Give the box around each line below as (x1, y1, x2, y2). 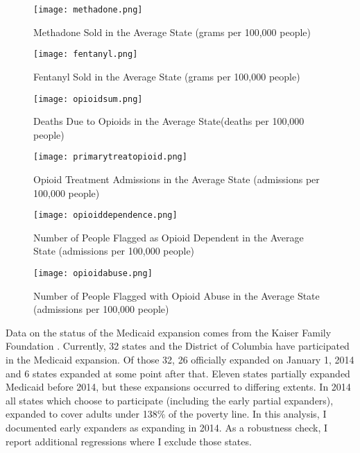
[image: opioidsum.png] (33, 94, 143, 104)
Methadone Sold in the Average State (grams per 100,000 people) (33, 24, 311, 39)
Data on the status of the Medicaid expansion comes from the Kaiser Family (6, 325, 332, 339)
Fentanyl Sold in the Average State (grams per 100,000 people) (33, 69, 300, 83)
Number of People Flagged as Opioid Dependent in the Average (33, 230, 304, 244)
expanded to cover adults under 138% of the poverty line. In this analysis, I (6, 407, 327, 421)
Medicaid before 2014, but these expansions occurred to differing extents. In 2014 (6, 379, 351, 394)
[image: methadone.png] (33, 5, 143, 15)
